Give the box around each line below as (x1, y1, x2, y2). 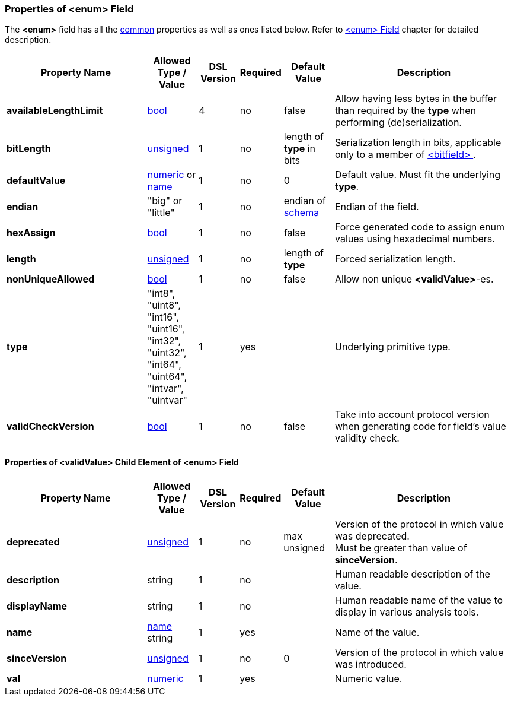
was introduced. (334, 658, 407, 670)
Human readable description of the (334, 567, 490, 580)
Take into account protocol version (335, 408, 490, 421)
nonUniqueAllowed (7, 273, 94, 286)
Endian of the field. (335, 201, 419, 213)
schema (283, 207, 320, 219)
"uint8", (147, 299, 181, 312)
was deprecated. (334, 529, 410, 542)
